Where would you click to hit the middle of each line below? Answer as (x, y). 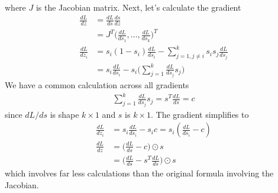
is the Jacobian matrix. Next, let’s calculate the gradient (138, 7)
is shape (64, 114)
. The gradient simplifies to (200, 114)
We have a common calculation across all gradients (97, 85)
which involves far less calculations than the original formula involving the (139, 173)
